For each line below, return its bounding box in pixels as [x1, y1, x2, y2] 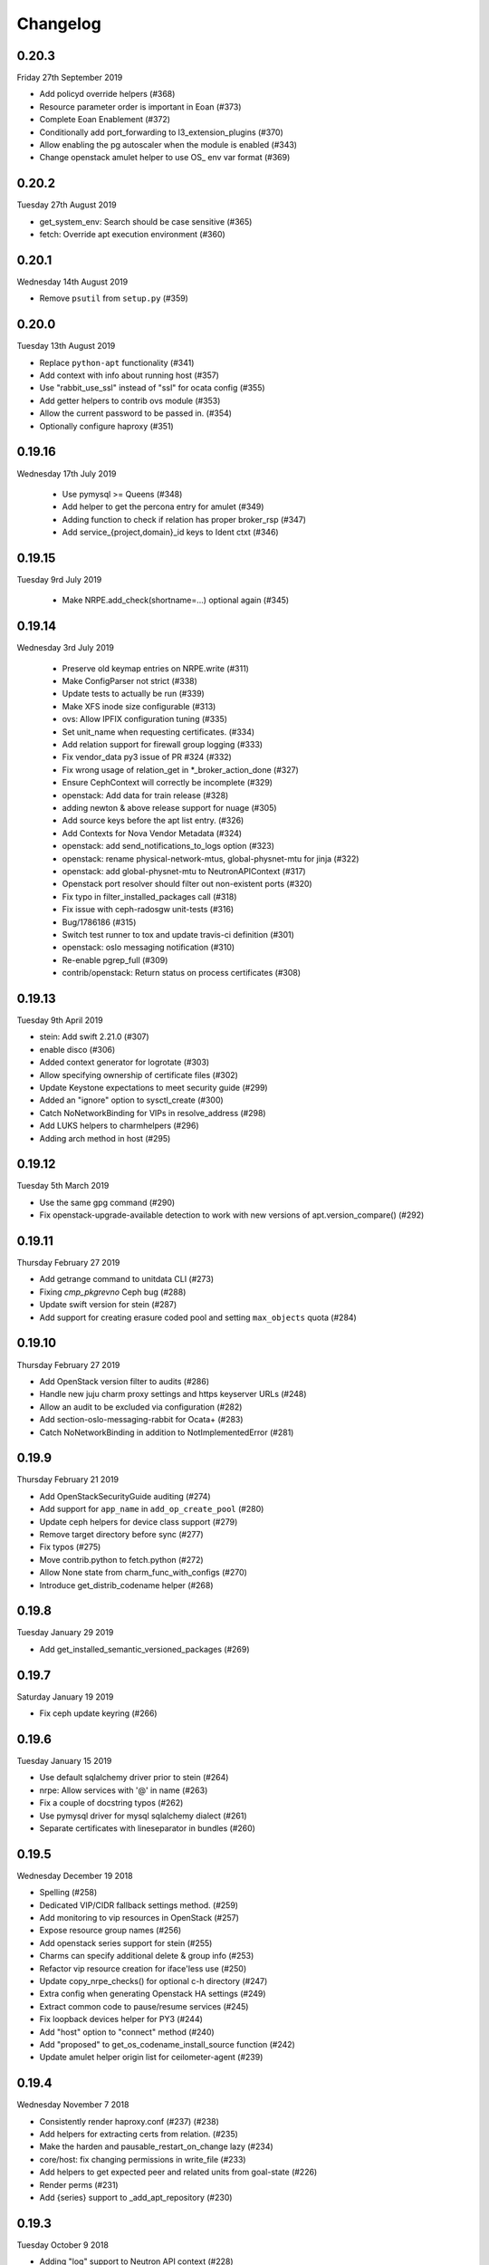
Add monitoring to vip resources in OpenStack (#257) [39, 1913, 240, 1923]
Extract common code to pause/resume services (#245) [39, 2000, 249, 2011]
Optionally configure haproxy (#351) [39, 420, 174, 431]
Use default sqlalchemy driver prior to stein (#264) [39, 1772, 229, 1783]
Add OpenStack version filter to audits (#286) [39, 1375, 210, 1386]
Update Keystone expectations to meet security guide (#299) [39, 1082, 268, 1093]
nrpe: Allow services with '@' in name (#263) [39, 1785, 208, 1796]
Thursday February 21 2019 [16, 1474, 120, 1485]
